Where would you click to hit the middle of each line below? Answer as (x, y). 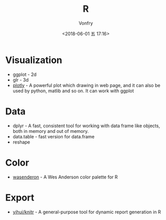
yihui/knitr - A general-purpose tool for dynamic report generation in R (87, 212)
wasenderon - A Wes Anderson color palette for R (65, 177)
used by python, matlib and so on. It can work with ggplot (73, 91)
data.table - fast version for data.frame (53, 136)
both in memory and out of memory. (51, 131)
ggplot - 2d (25, 74)
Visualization (34, 60)
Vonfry (86, 23)
